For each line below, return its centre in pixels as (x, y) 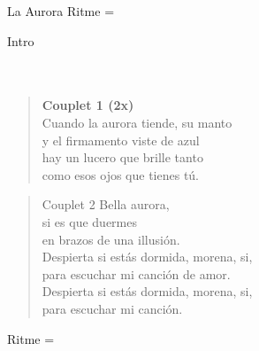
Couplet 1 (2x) (88, 105)
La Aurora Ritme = (61, 11)
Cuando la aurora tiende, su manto (137, 122)
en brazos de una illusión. (111, 239)
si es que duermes (89, 221)
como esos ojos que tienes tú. (121, 174)
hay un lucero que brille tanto (122, 157)
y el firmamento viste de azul (121, 140)
